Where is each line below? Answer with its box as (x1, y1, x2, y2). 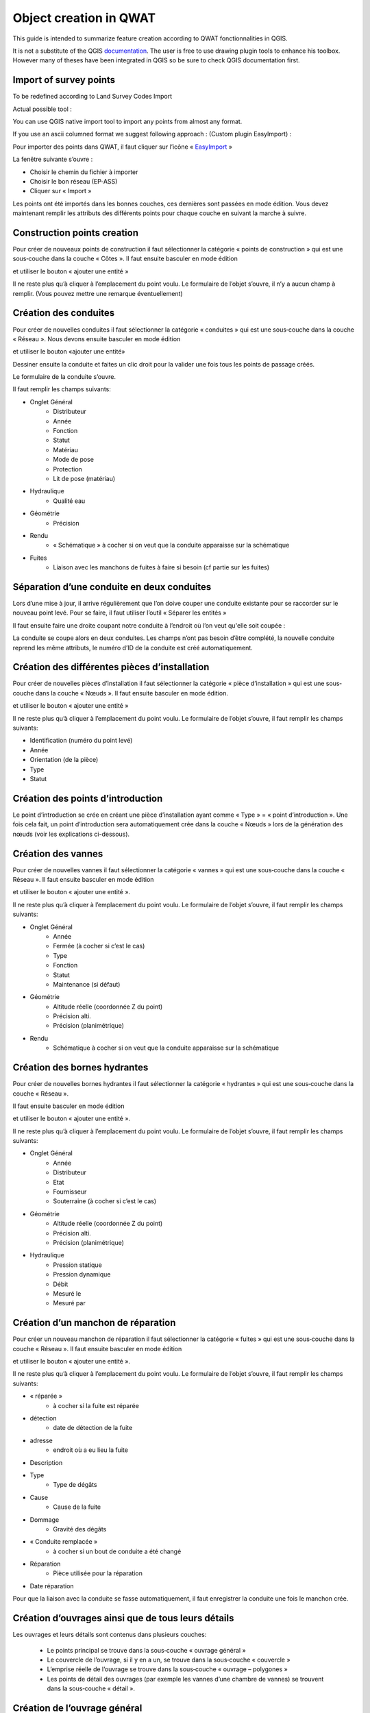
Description (29, 1458, 63, 1466)
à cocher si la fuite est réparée (53, 1401, 140, 1409)
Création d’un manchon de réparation (12, 1317, 176, 1329)
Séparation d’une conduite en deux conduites (12, 581, 212, 593)
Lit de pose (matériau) (53, 474, 116, 482)
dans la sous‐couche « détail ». (47, 1684, 135, 1692)
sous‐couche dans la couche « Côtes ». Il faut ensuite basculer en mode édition (12, 254, 238, 263)
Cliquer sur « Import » (29, 187, 92, 195)
